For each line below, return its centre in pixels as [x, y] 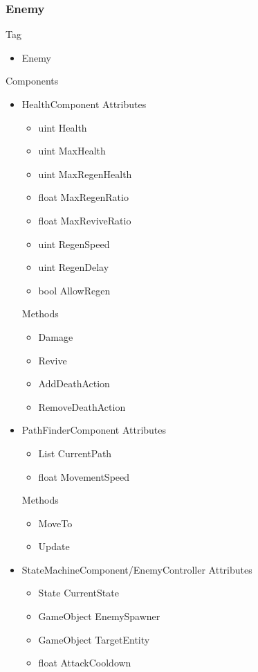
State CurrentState [79, 593]
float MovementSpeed [84, 476]
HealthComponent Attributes [84, 104]
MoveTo [55, 523]
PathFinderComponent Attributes [94, 430]
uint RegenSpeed [74, 244]
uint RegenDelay [74, 267]
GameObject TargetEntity [94, 639]
